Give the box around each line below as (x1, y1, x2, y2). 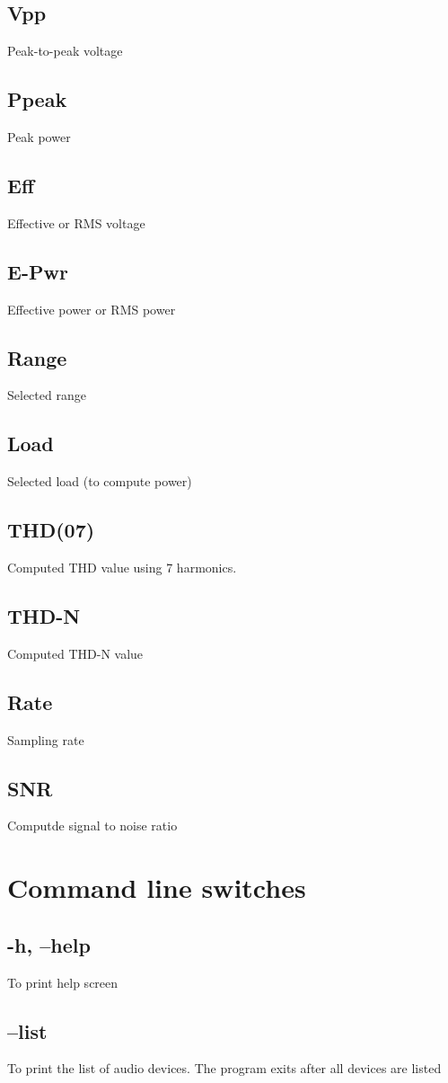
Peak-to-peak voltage (7, 41, 123, 60)
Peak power (7, 128, 71, 146)
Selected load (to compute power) (7, 472, 192, 491)
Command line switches (7, 869, 306, 906)
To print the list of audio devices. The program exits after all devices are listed (7, 1059, 442, 1078)
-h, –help (7, 930, 91, 958)
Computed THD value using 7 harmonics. (7, 557, 237, 576)
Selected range (7, 386, 86, 404)
